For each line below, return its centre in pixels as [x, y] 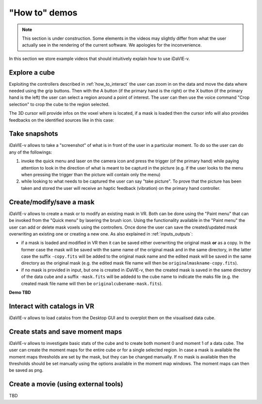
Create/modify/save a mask [52, 202]
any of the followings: [31, 152]
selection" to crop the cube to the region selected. [59, 104]
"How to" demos [43, 13]
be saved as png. [26, 370]
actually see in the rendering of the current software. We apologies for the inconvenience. [112, 45]
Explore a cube [32, 72]
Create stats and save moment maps [65, 332]
